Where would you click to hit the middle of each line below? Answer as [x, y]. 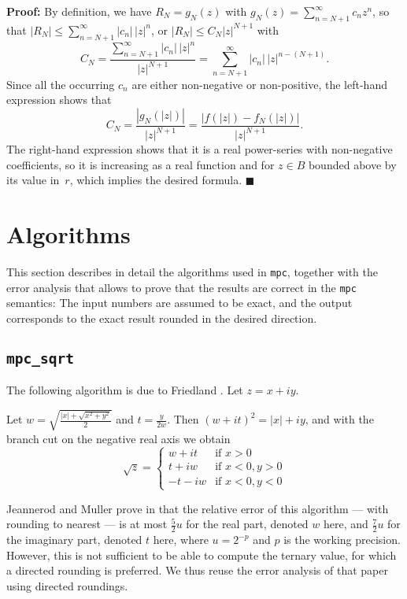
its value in [33, 180]
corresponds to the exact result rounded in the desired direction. [162, 318]
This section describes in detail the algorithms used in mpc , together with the [192, 272]
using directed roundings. [67, 585]
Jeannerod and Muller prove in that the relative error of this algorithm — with [198, 508]
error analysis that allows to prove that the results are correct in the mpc [181, 287]
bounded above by [352, 164]
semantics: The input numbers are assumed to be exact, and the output [179, 303]
